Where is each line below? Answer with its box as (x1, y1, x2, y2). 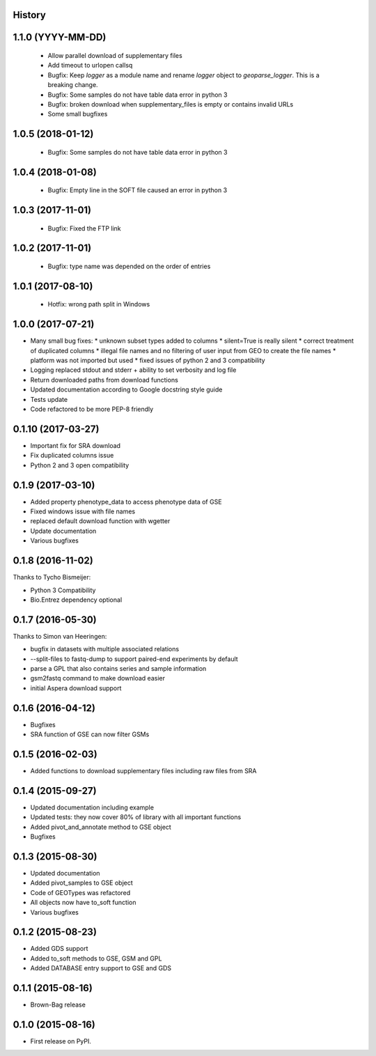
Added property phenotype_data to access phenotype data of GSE (30, 497, 222, 506)
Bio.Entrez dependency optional (30, 596, 123, 604)
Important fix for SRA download (30, 441, 121, 449)
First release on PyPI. (30, 1037, 92, 1045)
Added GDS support (30, 945, 88, 953)
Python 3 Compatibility (30, 586, 96, 594)
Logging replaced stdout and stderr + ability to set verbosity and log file (30, 366, 237, 374)
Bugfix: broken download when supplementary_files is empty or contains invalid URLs (47, 100, 294, 108)
